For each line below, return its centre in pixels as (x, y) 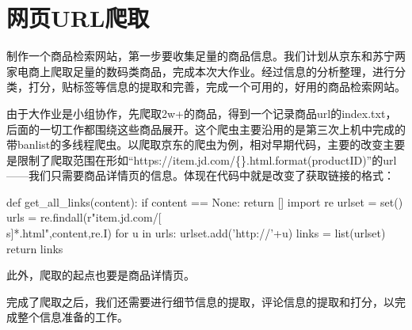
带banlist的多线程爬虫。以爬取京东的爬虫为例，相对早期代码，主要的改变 (195, 144)
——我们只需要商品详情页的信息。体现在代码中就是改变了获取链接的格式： (200, 175)
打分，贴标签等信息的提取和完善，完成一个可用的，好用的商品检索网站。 (217, 87)
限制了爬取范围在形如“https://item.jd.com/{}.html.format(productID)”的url (207, 159)
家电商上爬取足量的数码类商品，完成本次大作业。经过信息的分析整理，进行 (200, 71)
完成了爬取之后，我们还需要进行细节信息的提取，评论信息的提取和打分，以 (200, 301)
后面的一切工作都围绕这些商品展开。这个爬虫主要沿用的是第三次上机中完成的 (206, 129)
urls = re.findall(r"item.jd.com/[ (84, 217)
